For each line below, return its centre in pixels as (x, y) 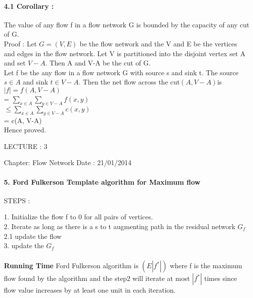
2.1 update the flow (33, 236)
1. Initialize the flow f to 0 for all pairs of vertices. (78, 217)
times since (221, 278)
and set (15, 63)
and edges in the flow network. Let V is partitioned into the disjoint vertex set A (125, 53)
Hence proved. (25, 130)
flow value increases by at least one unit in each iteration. (90, 290)
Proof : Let (20, 43)
